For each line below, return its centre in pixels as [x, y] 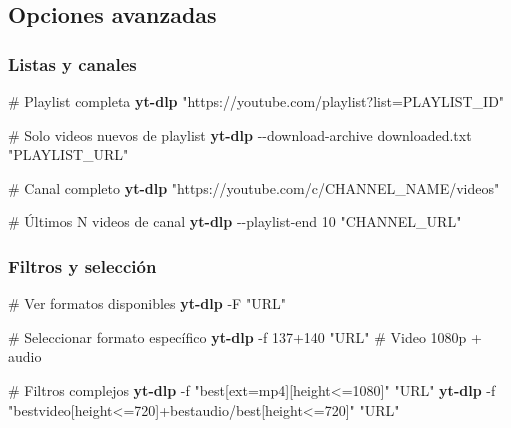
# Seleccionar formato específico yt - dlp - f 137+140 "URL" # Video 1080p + [245, 336]
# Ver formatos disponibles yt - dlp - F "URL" [147, 303]
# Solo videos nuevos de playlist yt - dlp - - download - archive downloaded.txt [240, 134]
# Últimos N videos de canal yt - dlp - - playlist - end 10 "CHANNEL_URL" [235, 221]
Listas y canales [72, 63]
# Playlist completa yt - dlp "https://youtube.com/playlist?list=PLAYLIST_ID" [256, 101]
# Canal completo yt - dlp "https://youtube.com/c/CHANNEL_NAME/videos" [254, 187]
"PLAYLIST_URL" [68, 154]
